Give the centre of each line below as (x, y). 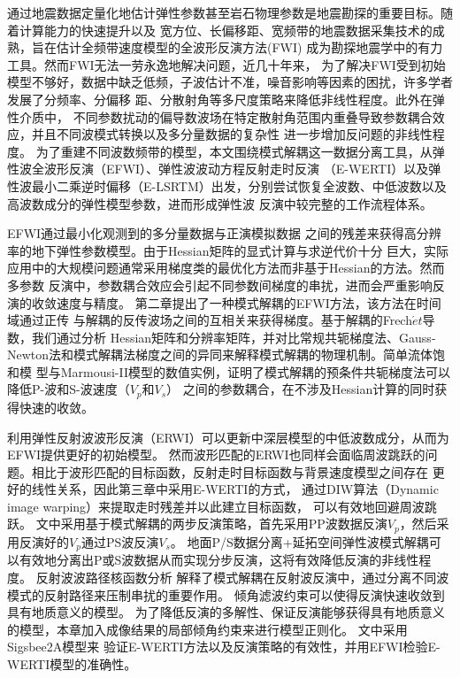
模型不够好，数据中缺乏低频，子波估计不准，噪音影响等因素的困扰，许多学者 (230, 82)
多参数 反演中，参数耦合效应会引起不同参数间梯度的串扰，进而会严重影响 (220, 285)
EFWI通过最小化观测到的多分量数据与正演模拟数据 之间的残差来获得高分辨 (224, 233)
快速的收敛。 (56, 407)
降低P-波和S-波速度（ (69, 389)
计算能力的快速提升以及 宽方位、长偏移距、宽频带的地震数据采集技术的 (226, 30)
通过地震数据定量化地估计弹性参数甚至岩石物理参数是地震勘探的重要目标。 (224, 12)
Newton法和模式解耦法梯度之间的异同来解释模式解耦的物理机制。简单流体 (220, 354)
